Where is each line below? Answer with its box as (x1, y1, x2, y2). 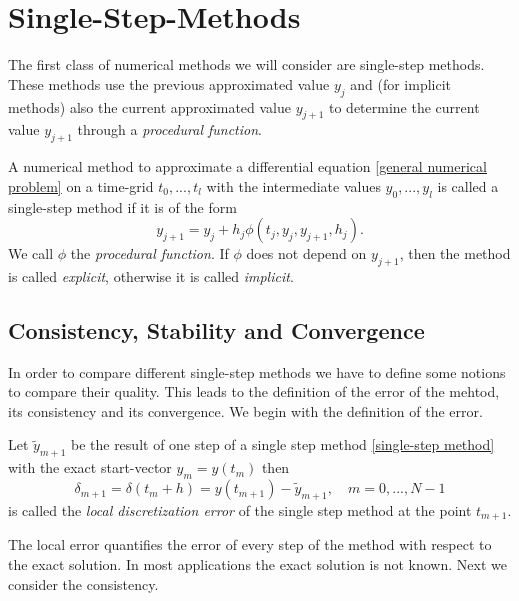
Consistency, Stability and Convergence (8, 314, 425, 345)
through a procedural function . (77, 119, 262, 140)
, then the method (399, 243, 511, 264)
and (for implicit (350, 73, 452, 94)
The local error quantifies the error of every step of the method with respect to (8, 534, 492, 555)
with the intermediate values (206, 175, 381, 196)
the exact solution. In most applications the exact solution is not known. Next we (8, 553, 507, 574)
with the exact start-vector (8, 457, 172, 478)
